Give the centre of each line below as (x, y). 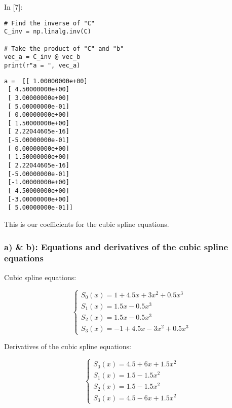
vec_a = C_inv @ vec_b (42, 57)
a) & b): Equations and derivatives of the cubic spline (116, 246)
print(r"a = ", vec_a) (42, 65)
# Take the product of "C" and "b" (64, 48)
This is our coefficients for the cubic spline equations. (87, 224)
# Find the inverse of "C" (49, 23)
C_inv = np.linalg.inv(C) (48, 32)
